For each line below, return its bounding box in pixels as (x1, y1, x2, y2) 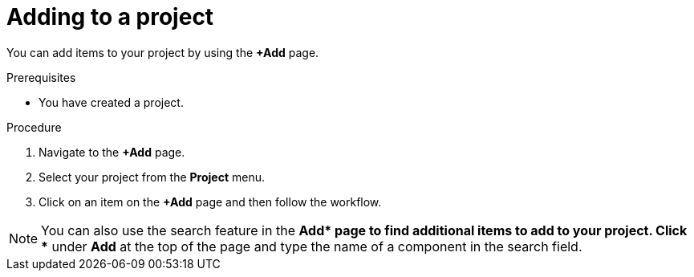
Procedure (6, 120, 62, 134)
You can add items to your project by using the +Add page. (6, 45, 319, 59)
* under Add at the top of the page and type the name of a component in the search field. (41, 238, 582, 255)
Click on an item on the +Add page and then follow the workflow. (39, 194, 382, 209)
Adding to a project (6, 3, 214, 31)
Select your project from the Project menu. (39, 169, 266, 184)
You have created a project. (39, 95, 184, 109)
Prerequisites (6, 70, 76, 84)
